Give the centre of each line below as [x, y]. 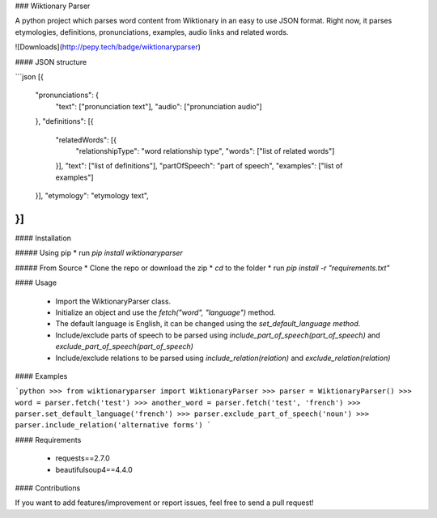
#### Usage [36, 282]
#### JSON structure [51, 62]
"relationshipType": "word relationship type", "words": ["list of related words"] [205, 151]
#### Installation [43, 238]
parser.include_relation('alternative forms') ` [113, 425]
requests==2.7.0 [83, 458]
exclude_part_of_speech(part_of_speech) [125, 346]
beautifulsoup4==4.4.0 [94, 469]
